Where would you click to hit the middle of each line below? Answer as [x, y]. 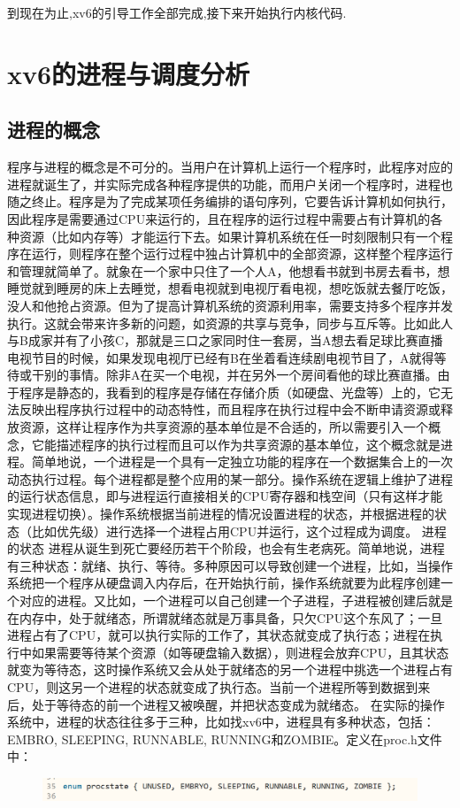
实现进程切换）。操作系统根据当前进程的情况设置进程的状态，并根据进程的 [221, 514]
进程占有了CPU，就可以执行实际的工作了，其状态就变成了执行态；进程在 [219, 635]
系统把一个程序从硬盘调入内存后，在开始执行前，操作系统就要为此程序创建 [224, 583]
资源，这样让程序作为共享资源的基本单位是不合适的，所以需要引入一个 [223, 427]
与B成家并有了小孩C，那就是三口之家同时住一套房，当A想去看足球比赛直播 [225, 340]
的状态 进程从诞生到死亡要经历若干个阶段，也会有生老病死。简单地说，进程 [226, 548]
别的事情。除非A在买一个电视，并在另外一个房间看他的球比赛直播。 [241, 375]
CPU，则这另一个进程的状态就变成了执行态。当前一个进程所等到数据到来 [219, 686]
